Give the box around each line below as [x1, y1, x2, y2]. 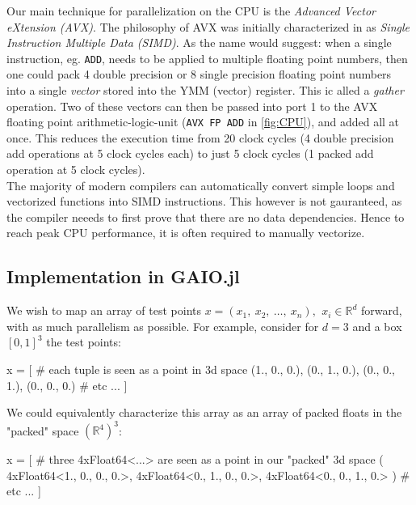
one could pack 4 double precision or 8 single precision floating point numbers [6, 66, 392, 83]
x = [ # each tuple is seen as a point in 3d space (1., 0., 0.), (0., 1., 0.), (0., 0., [6, 361, 395, 378]
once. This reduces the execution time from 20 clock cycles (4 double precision [6, 129, 394, 146]
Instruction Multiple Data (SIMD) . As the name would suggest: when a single [6, 34, 392, 51]
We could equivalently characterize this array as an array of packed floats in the [6, 404, 402, 421]
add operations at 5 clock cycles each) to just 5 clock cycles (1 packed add [6, 145, 374, 162]
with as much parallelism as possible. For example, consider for [6, 317, 319, 334]
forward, [361, 302, 402, 319]
